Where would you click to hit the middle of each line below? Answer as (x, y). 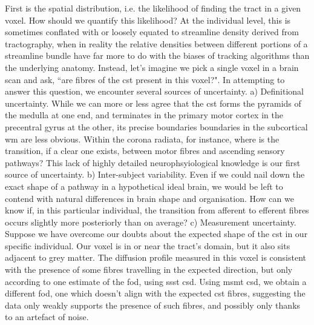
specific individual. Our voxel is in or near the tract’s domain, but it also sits (148, 245)
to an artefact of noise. (47, 317)
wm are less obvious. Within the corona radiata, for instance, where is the (142, 139)
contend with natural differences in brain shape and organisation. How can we (149, 198)
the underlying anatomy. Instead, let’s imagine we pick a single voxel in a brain (152, 67)
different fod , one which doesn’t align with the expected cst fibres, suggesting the (155, 293)
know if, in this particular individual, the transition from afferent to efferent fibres (157, 210)
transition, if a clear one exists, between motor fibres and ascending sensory (145, 151)
